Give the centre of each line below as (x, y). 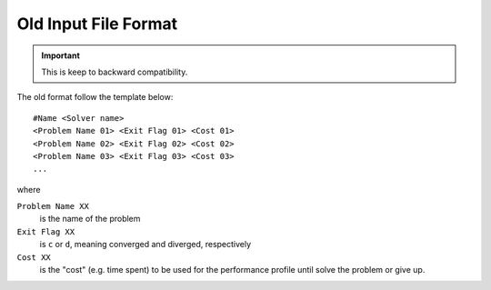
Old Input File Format (97, 24)
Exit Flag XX (46, 231)
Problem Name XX (53, 206)
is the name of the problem (90, 219)
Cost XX (34, 257)
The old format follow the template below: (95, 97)
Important (61, 55)
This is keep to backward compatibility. (115, 72)
